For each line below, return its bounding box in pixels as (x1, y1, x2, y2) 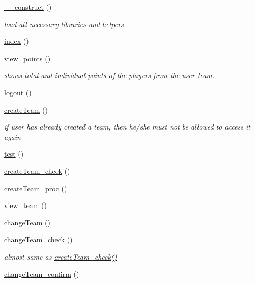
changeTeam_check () (4, 234, 73, 245)
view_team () (4, 200, 47, 211)
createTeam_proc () (4, 183, 67, 193)
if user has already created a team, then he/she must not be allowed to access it (4, 121, 250, 132)
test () (4, 148, 24, 159)
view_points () (4, 53, 51, 63)
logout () (4, 87, 32, 97)
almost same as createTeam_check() (4, 251, 117, 262)
